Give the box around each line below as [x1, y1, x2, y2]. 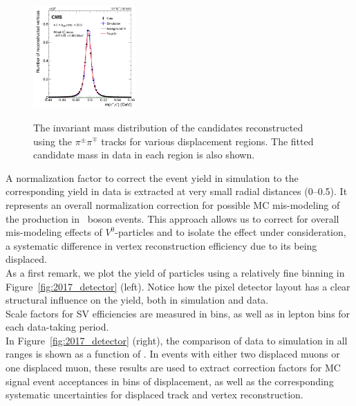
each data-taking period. [6, 320, 109, 334]
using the [33, 133, 73, 148]
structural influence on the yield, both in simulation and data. [6, 293, 269, 307]
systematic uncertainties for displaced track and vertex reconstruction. [6, 387, 303, 402]
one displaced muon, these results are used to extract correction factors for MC [6, 360, 341, 375]
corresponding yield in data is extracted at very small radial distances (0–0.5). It [6, 184, 348, 199]
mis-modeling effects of [6, 225, 102, 239]
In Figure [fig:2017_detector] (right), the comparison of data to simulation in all [6, 333, 348, 347]
